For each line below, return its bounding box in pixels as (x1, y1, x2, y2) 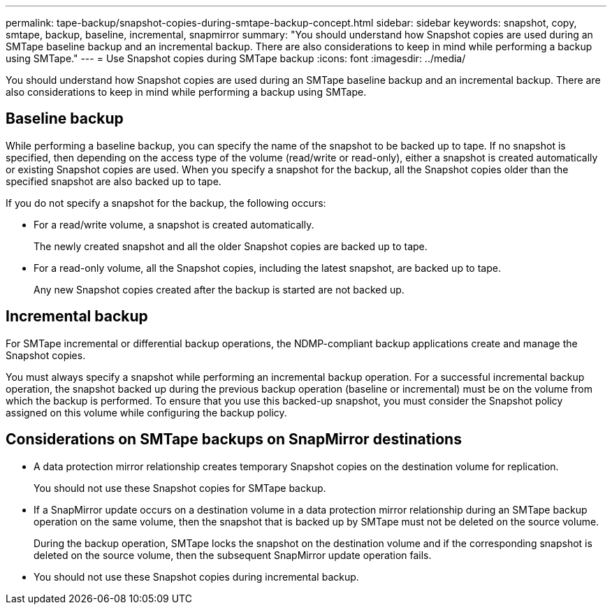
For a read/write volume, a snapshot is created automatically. (34, 218, 314, 231)
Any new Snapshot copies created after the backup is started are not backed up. (34, 283, 405, 296)
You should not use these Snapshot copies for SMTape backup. (34, 481, 326, 494)
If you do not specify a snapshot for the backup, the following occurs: (6, 196, 326, 209)
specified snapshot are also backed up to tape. (6, 175, 221, 187)
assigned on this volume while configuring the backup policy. (6, 406, 287, 419)
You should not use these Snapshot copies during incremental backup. (34, 570, 359, 583)
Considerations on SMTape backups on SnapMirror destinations (6, 430, 462, 449)
